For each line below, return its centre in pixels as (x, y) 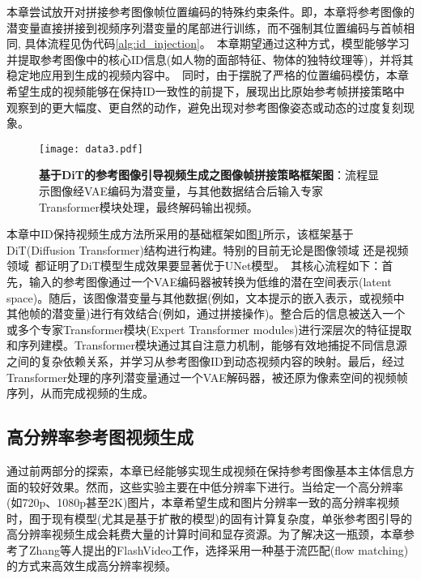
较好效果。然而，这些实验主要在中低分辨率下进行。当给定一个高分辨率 (216, 486)
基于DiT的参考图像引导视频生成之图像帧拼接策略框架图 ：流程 (204, 175)
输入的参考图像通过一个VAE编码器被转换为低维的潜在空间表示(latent (210, 281)
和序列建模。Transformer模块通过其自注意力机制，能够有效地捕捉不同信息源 (207, 345)
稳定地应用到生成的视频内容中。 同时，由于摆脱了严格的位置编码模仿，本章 (208, 75)
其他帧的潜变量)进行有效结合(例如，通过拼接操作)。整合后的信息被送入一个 (206, 313)
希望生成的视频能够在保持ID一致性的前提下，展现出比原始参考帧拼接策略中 (206, 90)
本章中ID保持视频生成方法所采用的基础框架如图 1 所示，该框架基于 (180, 234)
